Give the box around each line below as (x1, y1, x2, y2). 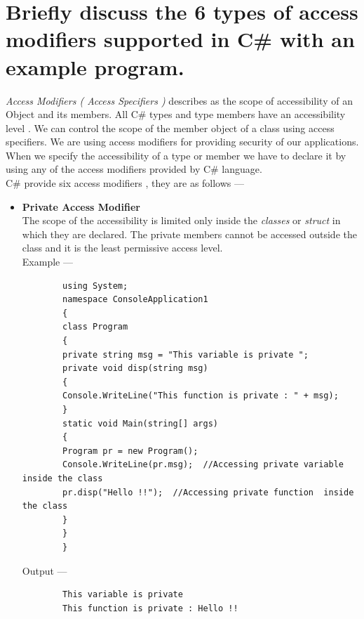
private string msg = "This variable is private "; (62, 349, 309, 360)
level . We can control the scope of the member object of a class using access (6, 120, 335, 135)
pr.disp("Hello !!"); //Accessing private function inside (62, 487, 354, 497)
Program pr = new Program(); (62, 445, 198, 456)
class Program (62, 322, 128, 332)
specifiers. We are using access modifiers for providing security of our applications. (6, 134, 359, 149)
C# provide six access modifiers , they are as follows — (6, 176, 245, 190)
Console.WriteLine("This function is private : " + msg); (62, 391, 339, 401)
